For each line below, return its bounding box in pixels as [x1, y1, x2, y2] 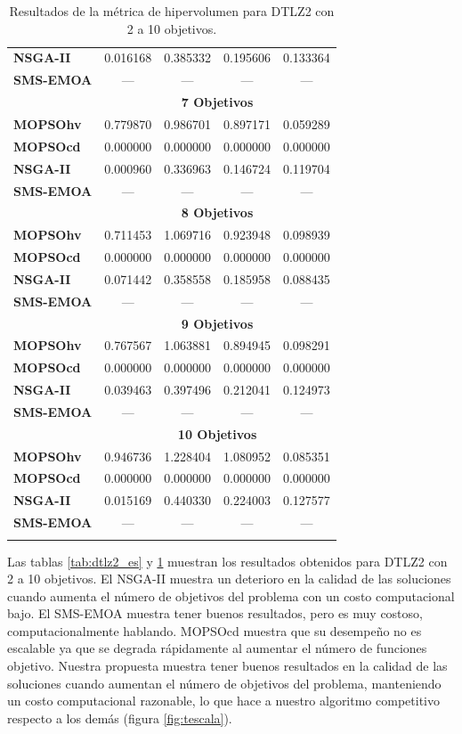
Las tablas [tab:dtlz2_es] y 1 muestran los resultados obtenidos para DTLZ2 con [7, 551, 448, 570]
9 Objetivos [181, 314, 254, 332]
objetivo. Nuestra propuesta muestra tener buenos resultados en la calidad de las [7, 657, 448, 675]
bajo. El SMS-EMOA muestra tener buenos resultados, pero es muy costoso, [7, 604, 423, 623]
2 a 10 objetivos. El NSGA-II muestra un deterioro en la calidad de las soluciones [7, 569, 451, 588]
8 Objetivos [181, 203, 254, 222]
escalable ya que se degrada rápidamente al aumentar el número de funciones [7, 639, 427, 657]
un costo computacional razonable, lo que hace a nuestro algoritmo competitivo [7, 691, 440, 710]
